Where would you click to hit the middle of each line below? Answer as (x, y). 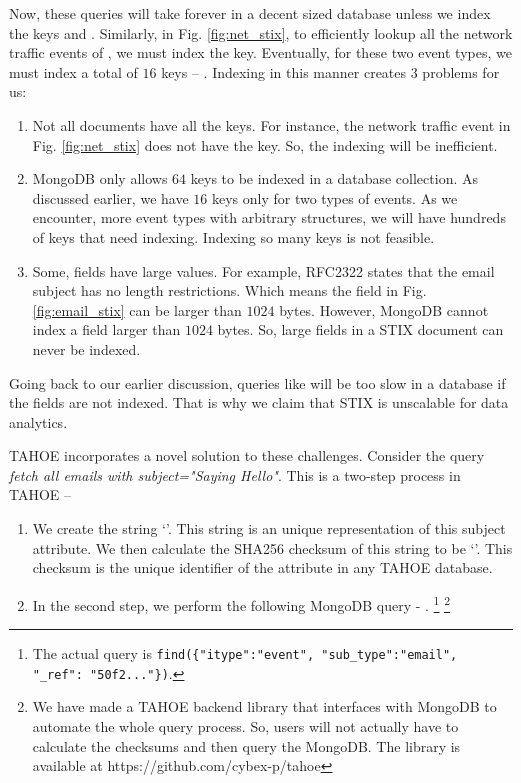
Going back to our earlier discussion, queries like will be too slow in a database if (257, 382)
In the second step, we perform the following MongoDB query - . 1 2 (241, 603)
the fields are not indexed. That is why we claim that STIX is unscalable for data (259, 402)
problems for (461, 71)
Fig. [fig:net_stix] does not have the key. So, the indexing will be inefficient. (265, 144)
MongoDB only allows (100, 178)
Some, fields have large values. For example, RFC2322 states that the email (263, 270)
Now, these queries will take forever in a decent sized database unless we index (250, 13)
